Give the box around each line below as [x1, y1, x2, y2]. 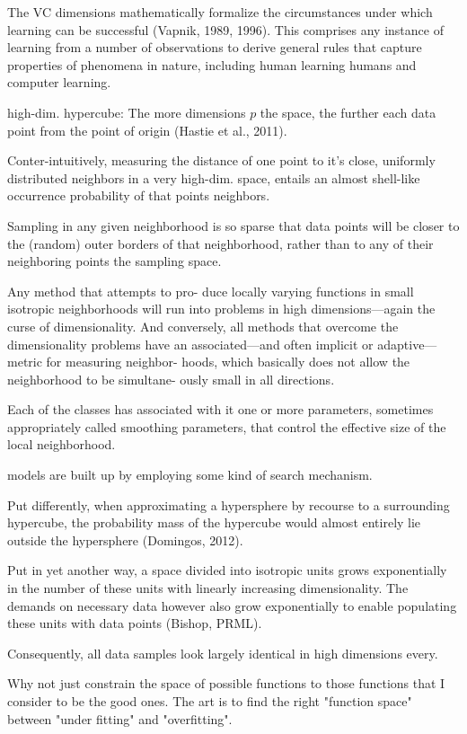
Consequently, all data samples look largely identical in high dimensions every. [7, 643, 438, 662]
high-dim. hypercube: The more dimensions [7, 102, 246, 121]
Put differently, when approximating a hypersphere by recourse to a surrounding [7, 495, 450, 514]
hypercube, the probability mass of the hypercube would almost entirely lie [7, 513, 421, 532]
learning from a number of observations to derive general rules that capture [7, 38, 422, 57]
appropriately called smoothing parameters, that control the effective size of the [7, 417, 446, 436]
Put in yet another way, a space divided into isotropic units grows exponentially [7, 561, 447, 579]
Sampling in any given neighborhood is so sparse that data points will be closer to [7, 216, 460, 234]
